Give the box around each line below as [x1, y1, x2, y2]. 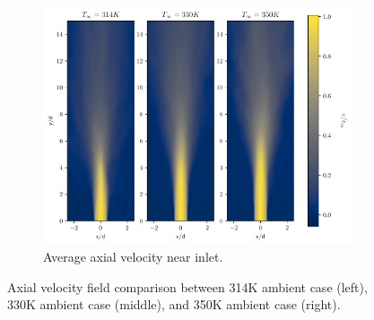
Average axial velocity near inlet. [43, 247, 223, 266]
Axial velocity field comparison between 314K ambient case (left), [7, 277, 368, 296]
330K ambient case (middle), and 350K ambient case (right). [7, 295, 341, 314]
